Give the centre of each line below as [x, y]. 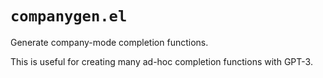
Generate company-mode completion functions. [109, 42]
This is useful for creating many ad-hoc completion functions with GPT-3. [161, 61]
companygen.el [69, 16]
